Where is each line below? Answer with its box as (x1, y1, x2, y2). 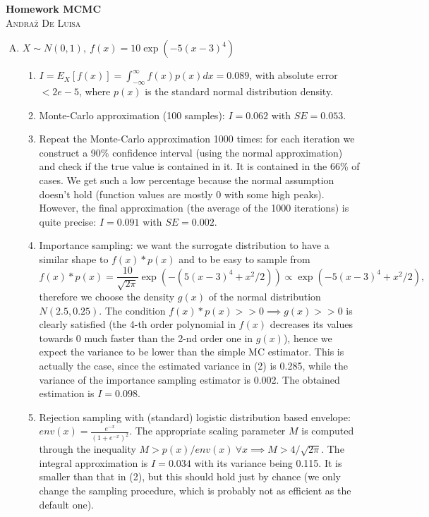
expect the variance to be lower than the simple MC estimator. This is (39, 344, 344, 359)
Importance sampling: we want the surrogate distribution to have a (39, 238, 330, 253)
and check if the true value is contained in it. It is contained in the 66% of (39, 159, 360, 174)
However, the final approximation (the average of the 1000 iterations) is (39, 200, 349, 215)
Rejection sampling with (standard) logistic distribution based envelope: (39, 409, 351, 424)
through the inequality (39, 442, 136, 456)
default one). (39, 497, 94, 511)
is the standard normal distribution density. (145, 83, 333, 98)
